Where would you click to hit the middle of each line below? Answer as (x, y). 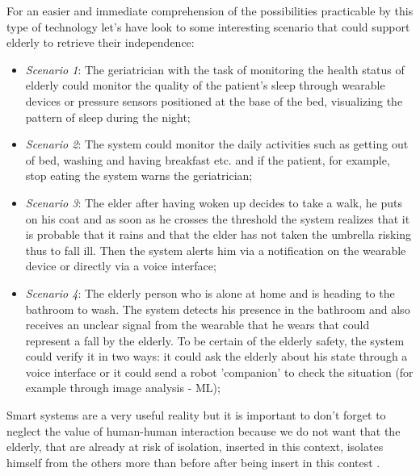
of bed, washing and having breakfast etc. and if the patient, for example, (208, 159)
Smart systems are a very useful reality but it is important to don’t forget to (196, 415)
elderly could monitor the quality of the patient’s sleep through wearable (205, 85)
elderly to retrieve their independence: (101, 42)
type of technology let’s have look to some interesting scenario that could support (208, 26)
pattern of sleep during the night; (108, 117)
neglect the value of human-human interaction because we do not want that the (204, 430)
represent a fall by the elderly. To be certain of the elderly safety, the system (215, 340)
